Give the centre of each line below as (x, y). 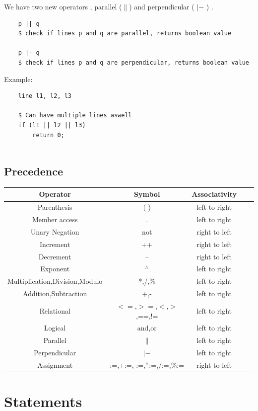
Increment (55, 244)
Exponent (55, 269)
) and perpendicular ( (162, 6)
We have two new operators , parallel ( (63, 6)
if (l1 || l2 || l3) (52, 125)
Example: (18, 79)
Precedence (34, 171)
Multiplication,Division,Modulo (55, 281)
